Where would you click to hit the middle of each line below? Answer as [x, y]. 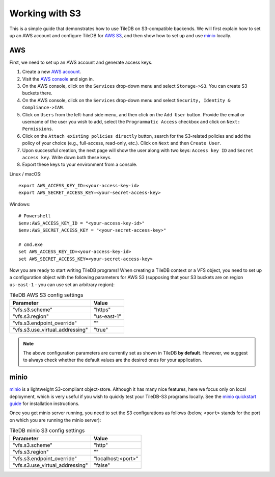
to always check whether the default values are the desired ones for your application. [113, 360]
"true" [101, 330]
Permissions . [38, 129]
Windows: [20, 204]
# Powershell [35, 216]
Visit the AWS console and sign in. [58, 79]
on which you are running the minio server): [55, 420]
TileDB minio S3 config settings [47, 431]
